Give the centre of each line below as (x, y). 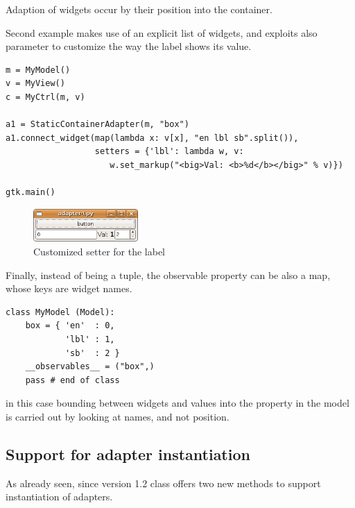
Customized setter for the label (99, 252)
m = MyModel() (38, 70)
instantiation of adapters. (59, 497)
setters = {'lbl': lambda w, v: (169, 152)
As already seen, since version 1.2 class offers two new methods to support (163, 483)
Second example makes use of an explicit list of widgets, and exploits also (162, 32)
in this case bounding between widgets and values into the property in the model (177, 403)
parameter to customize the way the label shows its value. (129, 46)
